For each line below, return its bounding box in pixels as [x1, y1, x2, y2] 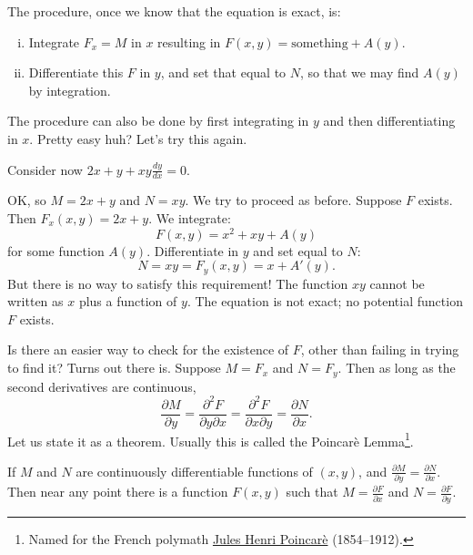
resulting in [157, 32, 221, 51]
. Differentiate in [146, 241, 239, 260]
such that [286, 482, 338, 501]
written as [7, 292, 64, 311]
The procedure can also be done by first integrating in [7, 111, 309, 130]
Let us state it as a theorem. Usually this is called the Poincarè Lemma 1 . [7, 428, 414, 450]
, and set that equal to [160, 63, 287, 82]
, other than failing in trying [300, 340, 459, 359]
